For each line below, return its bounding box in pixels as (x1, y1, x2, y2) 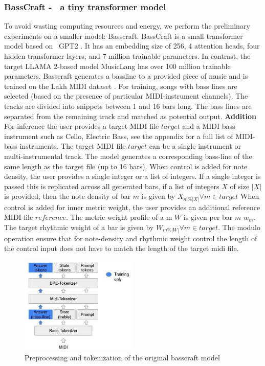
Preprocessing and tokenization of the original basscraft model (25, 352, 220, 362)
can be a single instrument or (149, 141, 241, 151)
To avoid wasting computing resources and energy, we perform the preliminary (4, 20, 250, 31)
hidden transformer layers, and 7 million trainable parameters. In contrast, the (4, 51, 251, 61)
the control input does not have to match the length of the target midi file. (4, 243, 239, 254)
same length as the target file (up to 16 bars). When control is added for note (4, 161, 248, 171)
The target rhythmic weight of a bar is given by (4, 222, 154, 233)
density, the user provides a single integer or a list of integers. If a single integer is (4, 171, 261, 181)
